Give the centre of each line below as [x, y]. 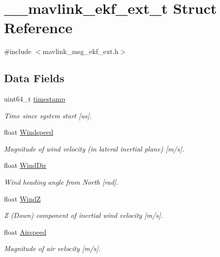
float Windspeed [29, 132]
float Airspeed [25, 231]
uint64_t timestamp [35, 99]
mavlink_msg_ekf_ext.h [81, 51]
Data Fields [34, 78]
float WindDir [25, 165]
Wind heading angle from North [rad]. [61, 182]
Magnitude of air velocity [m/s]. [52, 248]
